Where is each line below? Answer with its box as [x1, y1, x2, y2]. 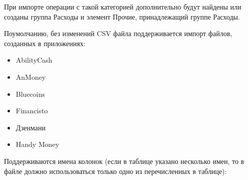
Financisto [15, 105, 48, 116]
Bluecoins [15, 88, 45, 99]
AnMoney [15, 71, 46, 82]
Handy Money [15, 139, 59, 149]
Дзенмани [15, 122, 45, 132]
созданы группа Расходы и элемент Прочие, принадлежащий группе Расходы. [4, 11, 240, 22]
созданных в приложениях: [4, 38, 85, 48]
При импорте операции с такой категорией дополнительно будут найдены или [4, 2, 241, 12]
